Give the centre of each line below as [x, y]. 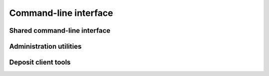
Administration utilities [45, 46]
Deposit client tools [40, 62]
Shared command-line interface [60, 31]
